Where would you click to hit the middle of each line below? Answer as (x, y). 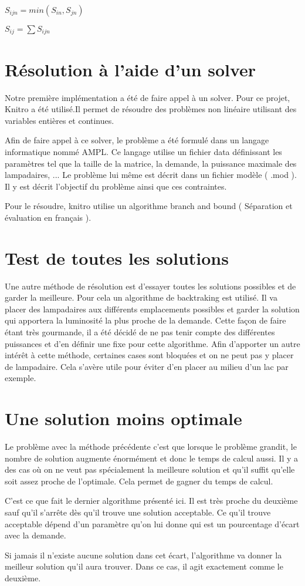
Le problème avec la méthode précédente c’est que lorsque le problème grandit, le (151, 447)
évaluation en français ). (48, 217)
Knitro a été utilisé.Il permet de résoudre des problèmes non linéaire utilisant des (151, 109)
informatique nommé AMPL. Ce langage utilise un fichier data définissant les (143, 151)
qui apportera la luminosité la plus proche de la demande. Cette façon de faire (145, 320)
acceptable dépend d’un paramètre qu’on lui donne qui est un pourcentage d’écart (152, 523)
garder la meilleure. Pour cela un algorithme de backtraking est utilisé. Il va (141, 297)
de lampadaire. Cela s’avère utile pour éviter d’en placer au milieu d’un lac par (147, 366)
